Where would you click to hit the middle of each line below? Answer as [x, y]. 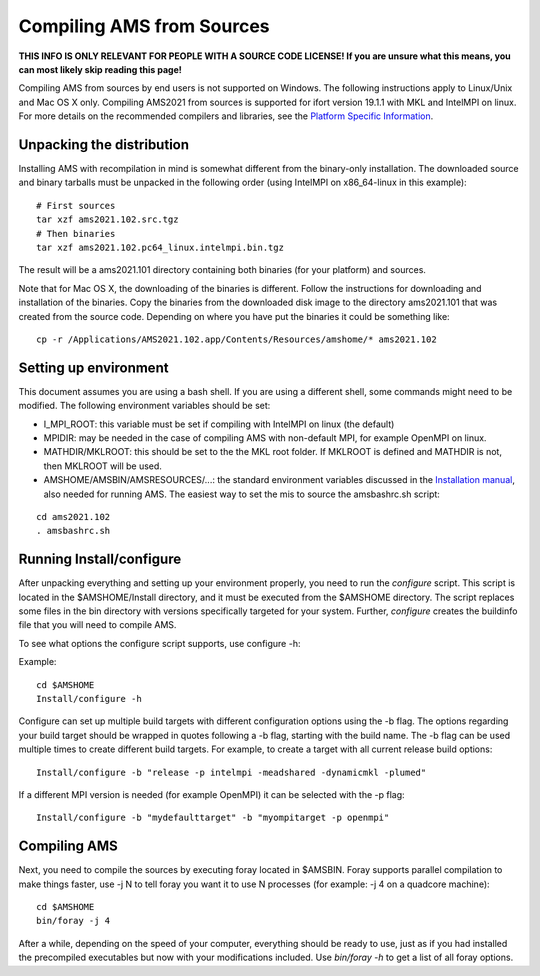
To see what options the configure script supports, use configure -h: [159, 643]
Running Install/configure [100, 559]
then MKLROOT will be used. [102, 466]
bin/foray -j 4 [73, 921]
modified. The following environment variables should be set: [144, 406]
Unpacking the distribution [104, 144]
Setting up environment [93, 367]
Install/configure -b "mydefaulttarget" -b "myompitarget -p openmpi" [213, 818]
